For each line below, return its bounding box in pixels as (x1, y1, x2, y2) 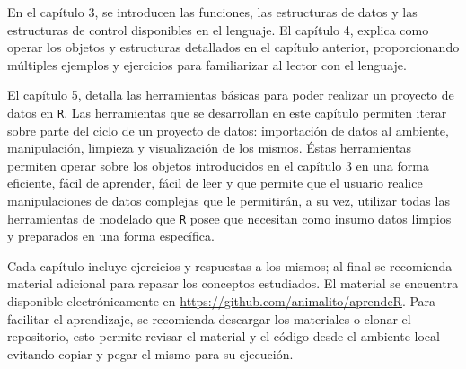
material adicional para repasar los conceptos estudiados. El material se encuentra (7, 274, 459, 293)
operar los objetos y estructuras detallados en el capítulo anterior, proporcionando (7, 38, 460, 57)
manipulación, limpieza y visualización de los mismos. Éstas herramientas (7, 138, 411, 157)
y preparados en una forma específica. (7, 226, 215, 245)
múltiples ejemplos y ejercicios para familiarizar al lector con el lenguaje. (7, 55, 407, 74)
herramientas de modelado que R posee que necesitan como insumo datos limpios (7, 208, 452, 227)
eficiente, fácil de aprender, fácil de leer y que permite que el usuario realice (7, 173, 423, 192)
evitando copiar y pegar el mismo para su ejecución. (7, 344, 294, 363)
